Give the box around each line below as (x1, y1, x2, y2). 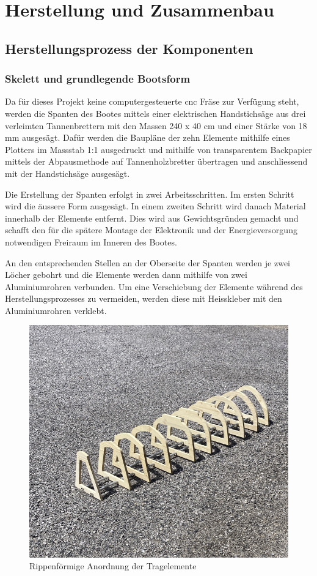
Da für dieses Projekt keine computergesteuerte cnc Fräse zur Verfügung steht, (5, 95, 299, 108)
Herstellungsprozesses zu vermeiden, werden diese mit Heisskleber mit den (5, 292, 282, 305)
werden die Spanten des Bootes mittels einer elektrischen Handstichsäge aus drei (5, 107, 306, 119)
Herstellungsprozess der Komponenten (5, 39, 253, 58)
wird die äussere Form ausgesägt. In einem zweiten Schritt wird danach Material (5, 200, 306, 212)
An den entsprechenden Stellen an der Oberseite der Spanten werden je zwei (5, 256, 290, 269)
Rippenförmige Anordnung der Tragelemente (29, 559, 197, 572)
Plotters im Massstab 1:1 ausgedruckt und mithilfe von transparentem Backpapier (5, 143, 312, 155)
